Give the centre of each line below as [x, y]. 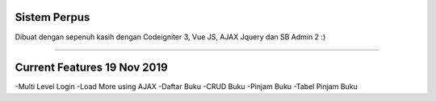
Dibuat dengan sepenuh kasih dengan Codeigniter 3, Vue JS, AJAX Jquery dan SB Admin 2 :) [170, 37]
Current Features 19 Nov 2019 [92, 68]
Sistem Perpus [52, 17]
